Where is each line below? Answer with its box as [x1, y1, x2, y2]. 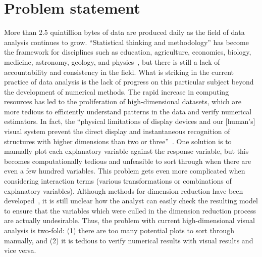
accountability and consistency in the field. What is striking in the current [4, 66, 234, 77]
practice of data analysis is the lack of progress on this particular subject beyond [4, 76, 254, 87]
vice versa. [4, 245, 36, 255]
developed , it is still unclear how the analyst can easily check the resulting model [4, 195, 258, 206]
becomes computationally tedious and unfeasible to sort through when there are [4, 155, 251, 166]
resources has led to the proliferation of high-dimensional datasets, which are [4, 96, 242, 107]
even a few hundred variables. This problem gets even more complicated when [4, 165, 245, 176]
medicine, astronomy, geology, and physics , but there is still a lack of [4, 56, 220, 67]
